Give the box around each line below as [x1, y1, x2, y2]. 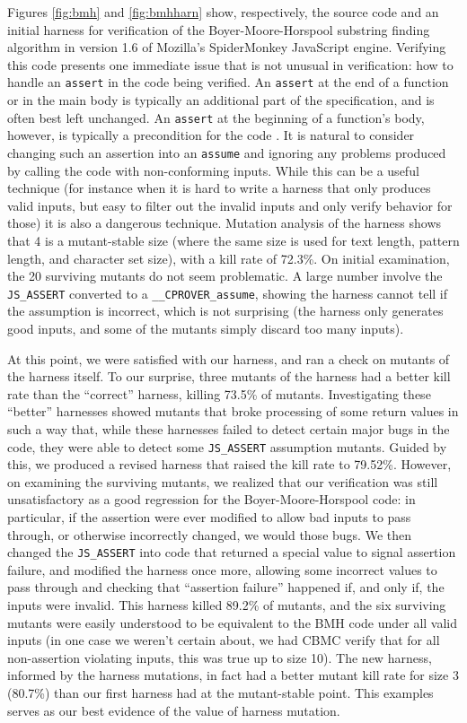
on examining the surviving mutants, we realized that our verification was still [7, 472, 438, 491]
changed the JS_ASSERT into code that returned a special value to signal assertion [7, 543, 456, 562]
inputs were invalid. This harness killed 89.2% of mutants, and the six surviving [7, 595, 446, 614]
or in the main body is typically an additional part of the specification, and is [7, 91, 435, 109]
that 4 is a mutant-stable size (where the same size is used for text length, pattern [7, 231, 460, 249]
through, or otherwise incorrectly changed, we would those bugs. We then [7, 525, 411, 544]
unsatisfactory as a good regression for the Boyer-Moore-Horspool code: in [7, 490, 416, 509]
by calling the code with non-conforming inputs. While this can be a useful [7, 161, 419, 179]
